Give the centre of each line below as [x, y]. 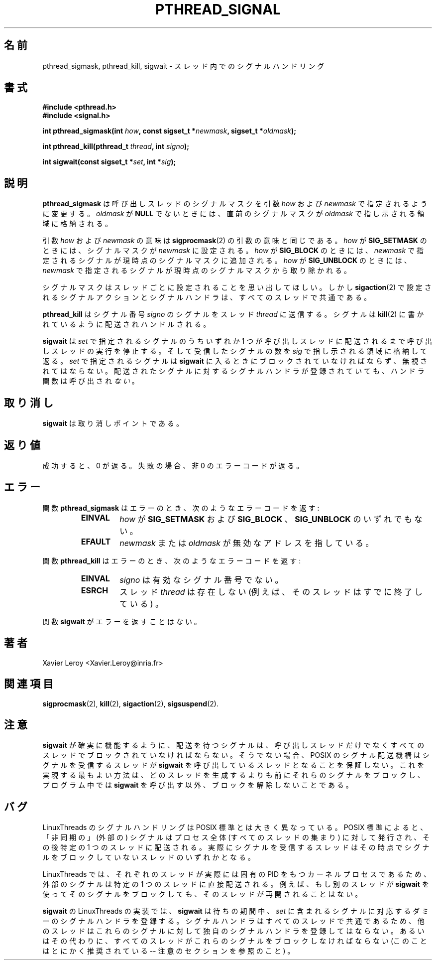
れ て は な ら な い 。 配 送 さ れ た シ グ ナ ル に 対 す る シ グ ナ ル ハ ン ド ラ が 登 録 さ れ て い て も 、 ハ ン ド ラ [233, 371]
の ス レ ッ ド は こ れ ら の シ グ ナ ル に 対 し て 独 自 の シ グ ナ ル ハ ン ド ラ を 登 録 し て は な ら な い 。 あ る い [233, 931]
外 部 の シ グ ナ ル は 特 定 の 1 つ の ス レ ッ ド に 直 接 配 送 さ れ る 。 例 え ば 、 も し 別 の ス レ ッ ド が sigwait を [236, 884]
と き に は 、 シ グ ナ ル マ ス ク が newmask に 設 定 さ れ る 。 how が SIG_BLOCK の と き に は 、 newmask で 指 [233, 251]
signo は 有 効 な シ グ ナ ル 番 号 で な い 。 [201, 580]
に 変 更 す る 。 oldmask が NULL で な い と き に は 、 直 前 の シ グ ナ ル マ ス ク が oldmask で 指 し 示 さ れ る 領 [233, 214]
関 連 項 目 [29, 684]
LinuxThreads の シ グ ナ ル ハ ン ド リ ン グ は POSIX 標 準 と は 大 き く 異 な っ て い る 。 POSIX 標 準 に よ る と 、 [235, 827]
